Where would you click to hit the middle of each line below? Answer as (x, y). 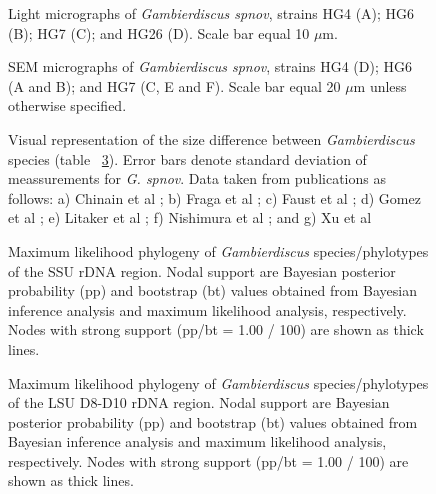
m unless (380, 85)
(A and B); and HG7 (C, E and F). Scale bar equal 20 (174, 85)
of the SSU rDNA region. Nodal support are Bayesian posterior (202, 270)
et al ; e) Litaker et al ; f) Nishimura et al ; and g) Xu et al (190, 217)
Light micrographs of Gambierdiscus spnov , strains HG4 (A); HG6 (211, 13)
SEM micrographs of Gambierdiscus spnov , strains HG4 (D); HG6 (210, 66)
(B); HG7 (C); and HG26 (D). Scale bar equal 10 (159, 32)
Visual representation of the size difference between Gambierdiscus (211, 138)
